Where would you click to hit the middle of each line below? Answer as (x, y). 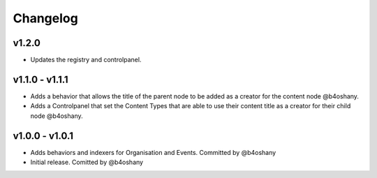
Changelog (45, 18)
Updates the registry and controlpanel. (86, 60)
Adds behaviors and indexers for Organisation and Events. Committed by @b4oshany (153, 152)
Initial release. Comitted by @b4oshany (87, 162)
